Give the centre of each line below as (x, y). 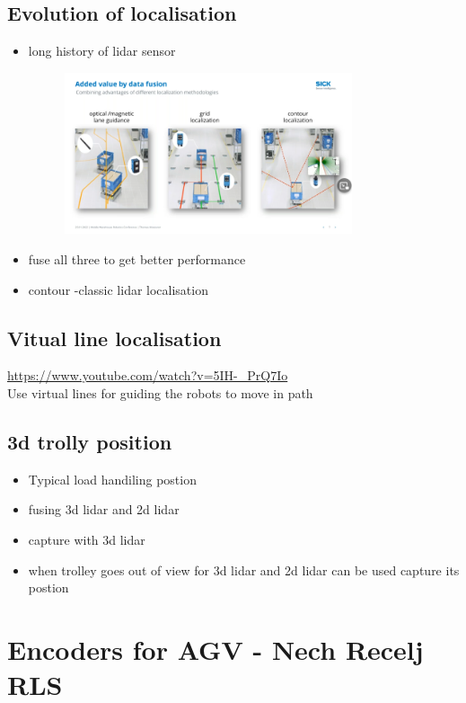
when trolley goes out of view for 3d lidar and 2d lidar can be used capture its (244, 570)
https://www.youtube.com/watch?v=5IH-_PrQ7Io (148, 375)
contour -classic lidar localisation (118, 289)
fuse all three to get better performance (137, 259)
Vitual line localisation (114, 338)
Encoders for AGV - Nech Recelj (215, 649)
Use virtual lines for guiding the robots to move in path (160, 393)
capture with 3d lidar (87, 540)
